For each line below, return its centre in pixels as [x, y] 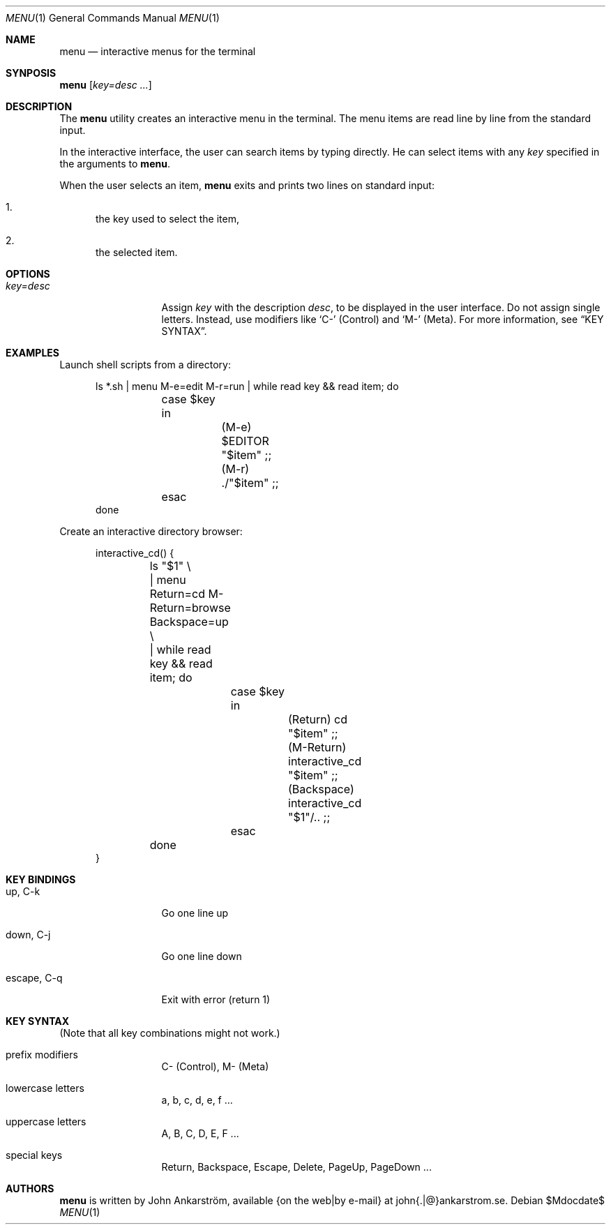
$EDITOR [245, 441]
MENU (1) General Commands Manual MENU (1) [113, 18]
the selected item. [137, 252]
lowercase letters [45, 1088]
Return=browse [190, 608]
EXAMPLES [32, 353]
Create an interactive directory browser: [151, 531]
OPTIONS [28, 274]
